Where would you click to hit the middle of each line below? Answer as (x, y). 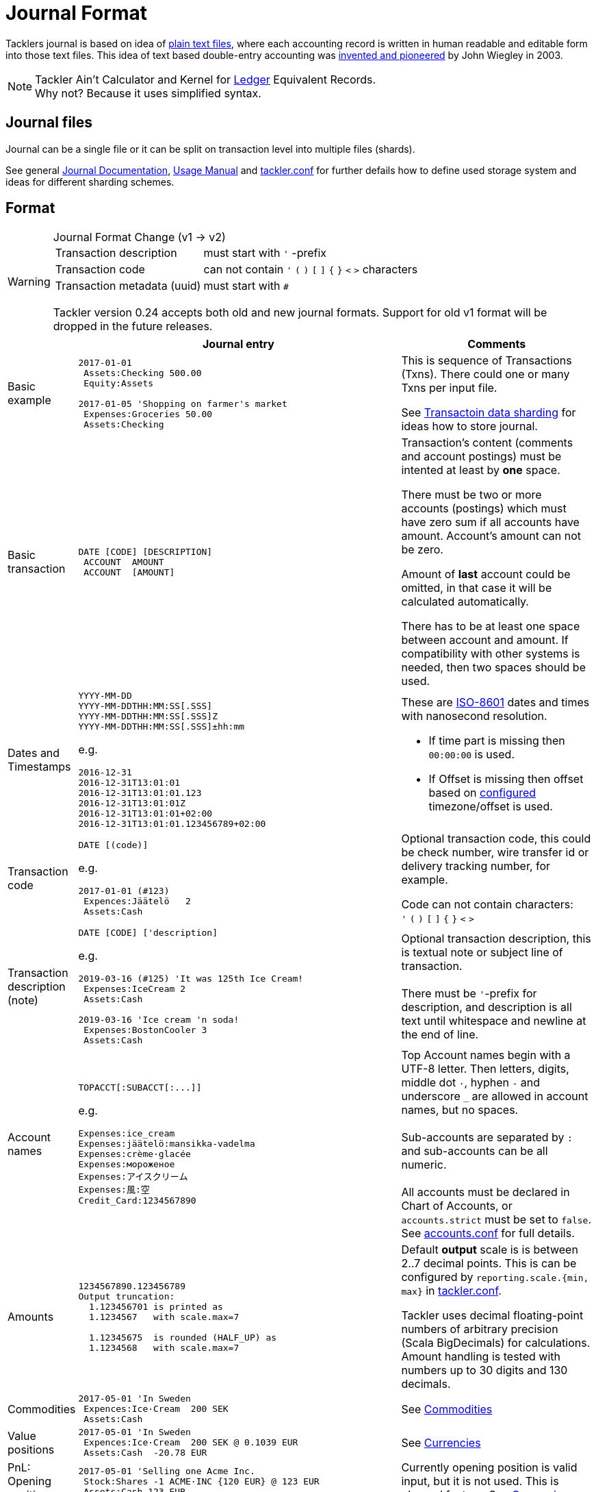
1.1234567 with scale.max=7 (164, 1317)
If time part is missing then (497, 741)
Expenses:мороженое (127, 1165)
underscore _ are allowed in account (495, 1096)
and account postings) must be (481, 457)
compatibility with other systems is (491, 654)
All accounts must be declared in (485, 1192)
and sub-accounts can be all (475, 1151)
